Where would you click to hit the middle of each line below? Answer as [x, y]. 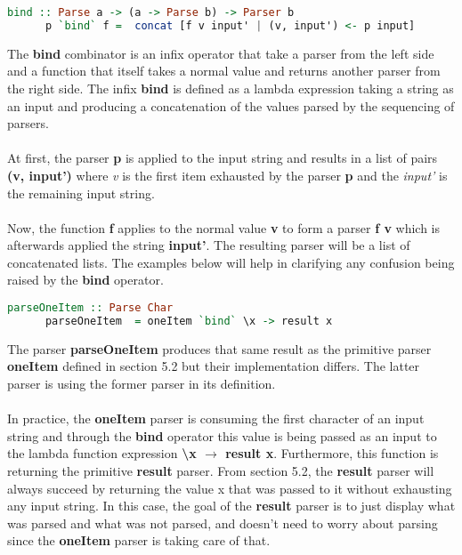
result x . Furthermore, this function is [332, 453]
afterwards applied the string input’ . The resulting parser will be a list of [209, 245]
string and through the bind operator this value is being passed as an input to [222, 435]
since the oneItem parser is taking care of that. [139, 540]
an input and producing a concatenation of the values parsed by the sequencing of [231, 105]
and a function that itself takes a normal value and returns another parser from [224, 71]
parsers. [28, 123]
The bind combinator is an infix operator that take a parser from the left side [221, 53]
